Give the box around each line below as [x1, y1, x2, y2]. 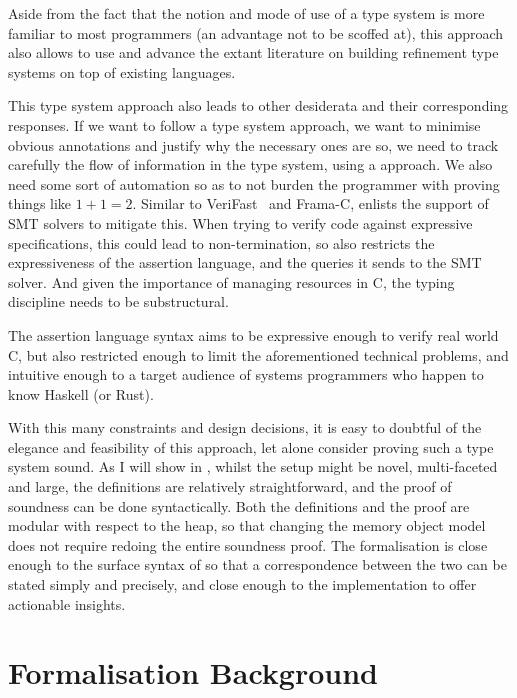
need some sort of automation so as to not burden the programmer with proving [8, 173, 500, 194]
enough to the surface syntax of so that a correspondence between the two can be [8, 554, 507, 575]
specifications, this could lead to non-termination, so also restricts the [8, 232, 435, 253]
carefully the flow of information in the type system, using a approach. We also [8, 154, 493, 175]
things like [8, 193, 72, 214]
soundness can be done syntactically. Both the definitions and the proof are [8, 495, 470, 516]
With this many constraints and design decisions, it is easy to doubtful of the [8, 417, 482, 438]
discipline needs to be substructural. [8, 291, 229, 312]
